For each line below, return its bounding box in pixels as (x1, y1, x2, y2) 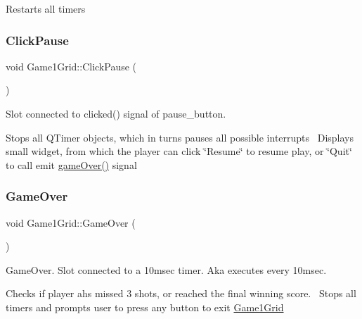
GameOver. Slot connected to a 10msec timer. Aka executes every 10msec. (6, 262, 327, 277)
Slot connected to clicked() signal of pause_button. (6, 106, 226, 120)
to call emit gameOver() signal (6, 157, 137, 172)
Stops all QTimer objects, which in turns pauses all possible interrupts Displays (6, 130, 354, 144)
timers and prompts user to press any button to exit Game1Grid (6, 299, 284, 314)
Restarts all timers (6, 1, 86, 15)
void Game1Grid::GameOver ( (6, 215, 136, 230)
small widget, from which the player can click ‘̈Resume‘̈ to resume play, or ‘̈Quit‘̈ (6, 144, 352, 158)
